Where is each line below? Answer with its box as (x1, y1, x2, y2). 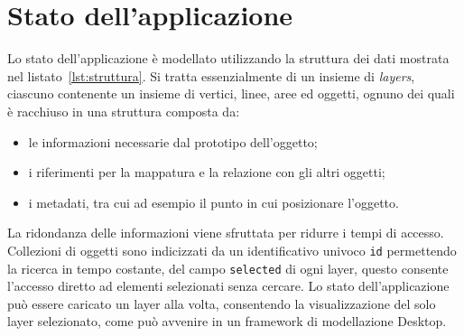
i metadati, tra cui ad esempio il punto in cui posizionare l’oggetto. (28, 192, 399, 211)
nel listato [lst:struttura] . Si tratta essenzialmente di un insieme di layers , (7, 66, 415, 85)
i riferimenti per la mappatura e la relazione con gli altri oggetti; (28, 163, 385, 182)
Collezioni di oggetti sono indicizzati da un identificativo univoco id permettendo (7, 240, 457, 259)
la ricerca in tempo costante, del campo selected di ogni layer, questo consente (7, 258, 449, 277)
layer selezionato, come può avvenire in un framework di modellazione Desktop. (7, 312, 447, 331)
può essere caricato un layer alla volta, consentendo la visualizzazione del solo (7, 294, 436, 313)
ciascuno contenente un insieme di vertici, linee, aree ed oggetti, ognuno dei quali (7, 84, 455, 103)
